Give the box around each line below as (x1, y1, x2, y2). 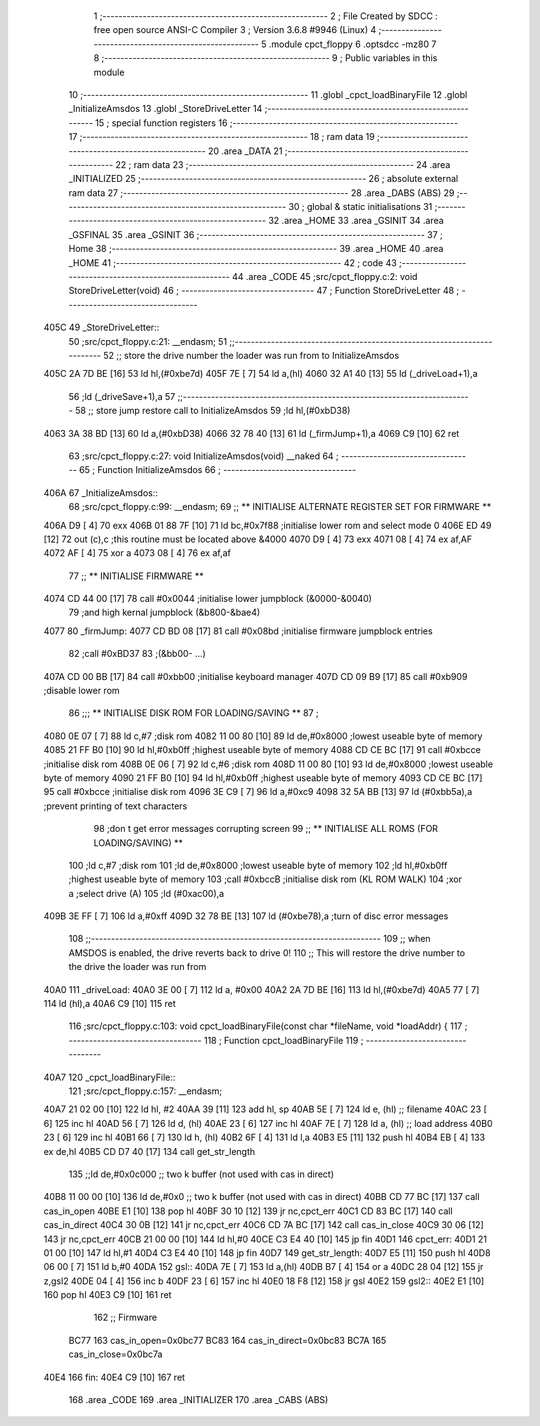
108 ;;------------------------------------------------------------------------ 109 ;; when (68, 933, 431, 945)
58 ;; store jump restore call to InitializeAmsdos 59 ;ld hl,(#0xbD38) (75, 405, 351, 417)
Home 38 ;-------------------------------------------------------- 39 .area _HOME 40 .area (68, 243, 444, 255)
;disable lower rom (43, 685, 120, 697)
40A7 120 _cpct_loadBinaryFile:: (43, 1071, 176, 1083)
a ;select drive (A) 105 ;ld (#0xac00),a (68, 887, 225, 899)
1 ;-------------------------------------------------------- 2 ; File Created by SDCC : (93, 10, 439, 22)
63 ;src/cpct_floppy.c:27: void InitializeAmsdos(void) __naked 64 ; (68, 450, 339, 462)
